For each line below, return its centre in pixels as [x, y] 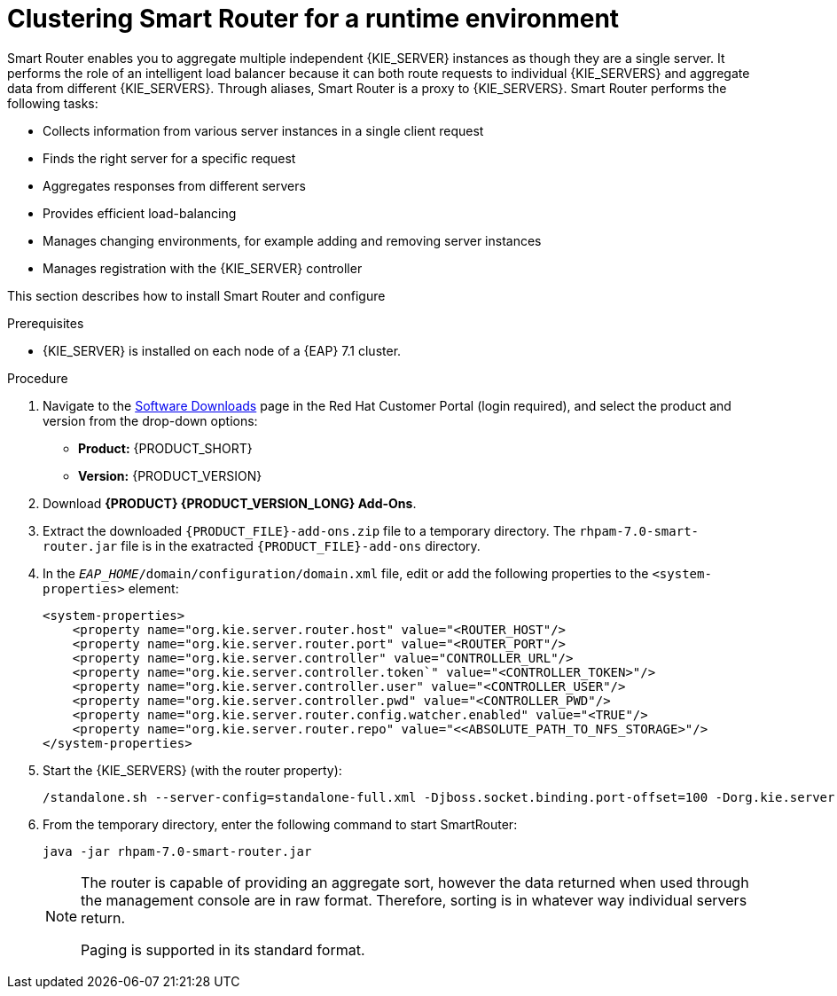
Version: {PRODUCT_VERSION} [170, 475]
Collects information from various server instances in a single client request [263, 130]
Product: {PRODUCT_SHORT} [165, 448]
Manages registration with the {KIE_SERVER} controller [203, 268]
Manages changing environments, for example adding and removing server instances [292, 240]
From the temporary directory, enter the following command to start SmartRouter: [280, 824]
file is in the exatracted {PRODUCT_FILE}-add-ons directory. [301, 545]
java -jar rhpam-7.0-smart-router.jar [177, 851]
